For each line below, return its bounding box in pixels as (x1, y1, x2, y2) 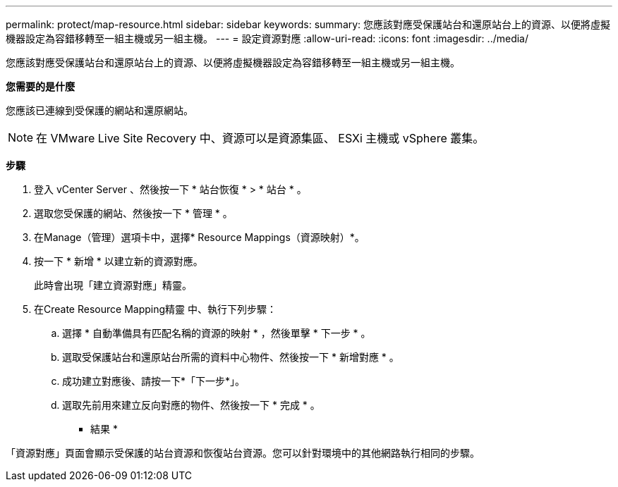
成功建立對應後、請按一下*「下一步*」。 (62, 375, 246, 387)
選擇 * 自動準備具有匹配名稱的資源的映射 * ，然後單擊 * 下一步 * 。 (62, 327, 371, 339)
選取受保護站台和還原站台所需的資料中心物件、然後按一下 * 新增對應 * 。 (62, 351, 399, 363)
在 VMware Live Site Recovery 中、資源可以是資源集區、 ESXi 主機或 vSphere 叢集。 (36, 131, 485, 145)
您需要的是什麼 (6, 80, 75, 92)
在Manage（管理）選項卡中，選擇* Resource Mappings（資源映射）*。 (34, 231, 365, 243)
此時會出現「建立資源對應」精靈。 (34, 279, 192, 291)
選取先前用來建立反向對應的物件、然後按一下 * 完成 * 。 (62, 399, 320, 411)
